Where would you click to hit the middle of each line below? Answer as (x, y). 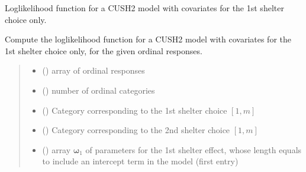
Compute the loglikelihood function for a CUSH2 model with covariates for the (148, 39)
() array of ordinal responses (94, 70)
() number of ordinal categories (99, 90)
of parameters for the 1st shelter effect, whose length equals (194, 149)
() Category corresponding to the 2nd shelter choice (136, 130)
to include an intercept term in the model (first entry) (140, 161)
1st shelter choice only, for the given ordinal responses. (104, 50)
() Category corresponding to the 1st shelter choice (135, 110)
